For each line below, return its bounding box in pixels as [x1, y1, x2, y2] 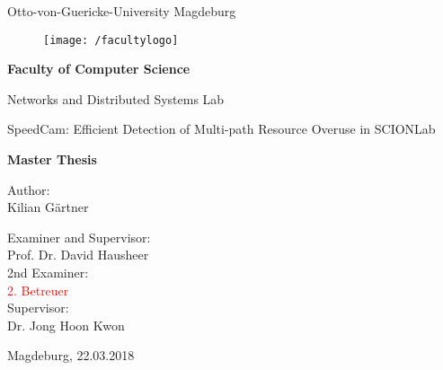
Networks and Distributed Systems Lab [7, 89, 225, 108]
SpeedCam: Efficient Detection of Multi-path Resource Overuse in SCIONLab [7, 119, 436, 138]
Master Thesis [7, 150, 97, 169]
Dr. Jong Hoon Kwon [7, 315, 125, 334]
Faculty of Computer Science [7, 59, 190, 78]
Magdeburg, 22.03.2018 [7, 346, 135, 365]
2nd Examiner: [7, 263, 89, 281]
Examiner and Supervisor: [7, 227, 151, 246]
